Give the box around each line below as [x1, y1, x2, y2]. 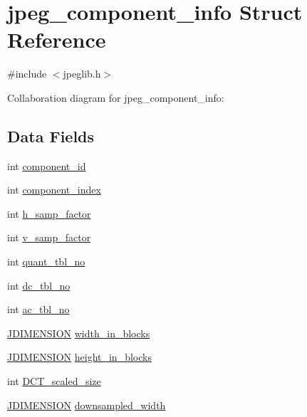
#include [7, 66, 47, 81]
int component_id [7, 158, 86, 173]
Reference [7, 25, 106, 54]
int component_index [7, 182, 101, 197]
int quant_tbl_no [7, 254, 85, 269]
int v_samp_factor [7, 230, 91, 245]
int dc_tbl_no [7, 278, 71, 292]
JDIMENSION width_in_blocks [7, 325, 150, 340]
